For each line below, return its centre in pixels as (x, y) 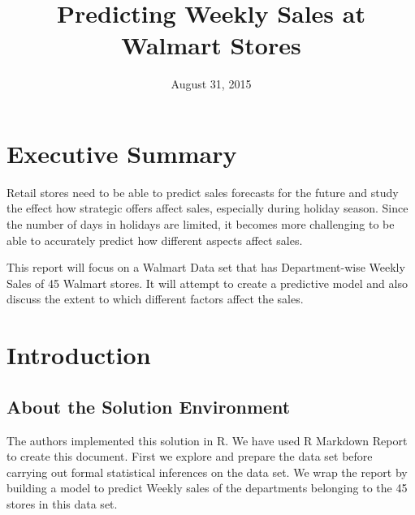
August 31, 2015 (211, 84)
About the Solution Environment (149, 406)
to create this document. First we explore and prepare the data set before (190, 456)
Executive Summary (122, 153)
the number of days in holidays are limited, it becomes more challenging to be (201, 224)
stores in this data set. (62, 503)
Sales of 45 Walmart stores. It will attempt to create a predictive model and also (207, 283)
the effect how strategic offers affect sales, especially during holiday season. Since (207, 208)
